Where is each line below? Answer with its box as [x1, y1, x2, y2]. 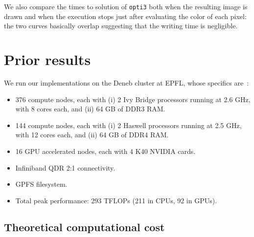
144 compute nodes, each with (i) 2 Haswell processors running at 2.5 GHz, [15, 120, 242, 130]
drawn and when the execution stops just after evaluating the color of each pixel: [4, 11, 247, 21]
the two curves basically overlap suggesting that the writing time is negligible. [4, 21, 238, 31]
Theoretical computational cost [4, 219, 165, 234]
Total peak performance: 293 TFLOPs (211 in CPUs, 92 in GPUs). [15, 195, 217, 205]
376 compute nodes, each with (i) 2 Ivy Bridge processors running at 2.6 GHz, [15, 94, 251, 104]
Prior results [4, 49, 91, 69]
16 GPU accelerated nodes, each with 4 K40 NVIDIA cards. [15, 146, 196, 156]
